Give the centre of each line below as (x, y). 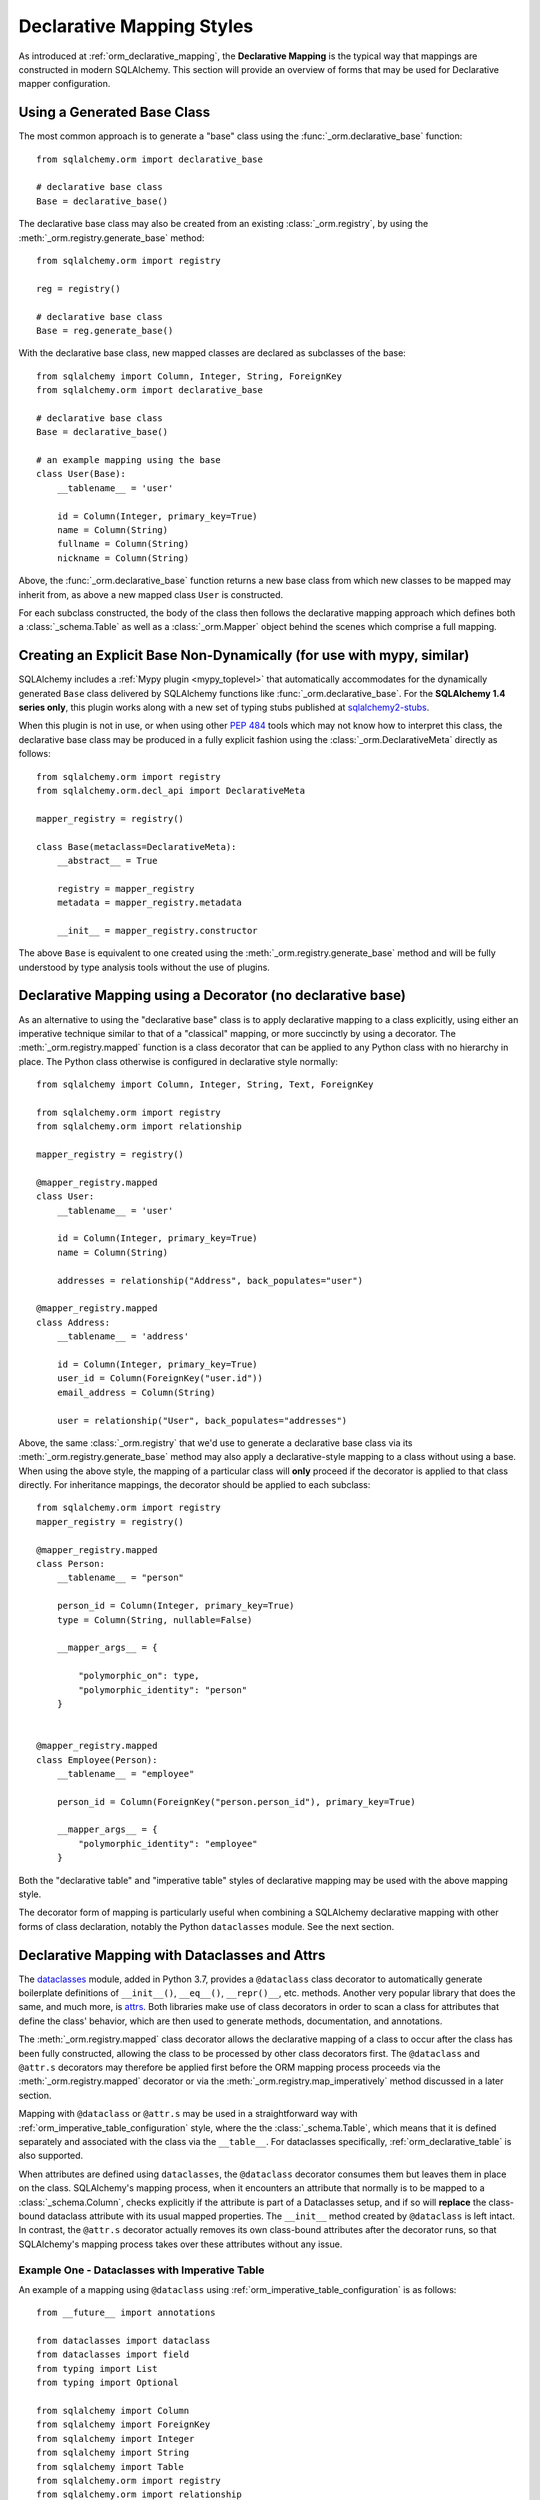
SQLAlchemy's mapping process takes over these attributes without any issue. (180, 2244)
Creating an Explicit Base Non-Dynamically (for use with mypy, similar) (244, 655)
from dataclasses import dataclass (123, 2341)
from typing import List (97, 2368)
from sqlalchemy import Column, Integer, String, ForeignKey (189, 376)
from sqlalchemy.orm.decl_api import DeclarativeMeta (170, 790)
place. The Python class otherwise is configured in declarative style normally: (178, 1061)
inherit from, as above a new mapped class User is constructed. (151, 594)
